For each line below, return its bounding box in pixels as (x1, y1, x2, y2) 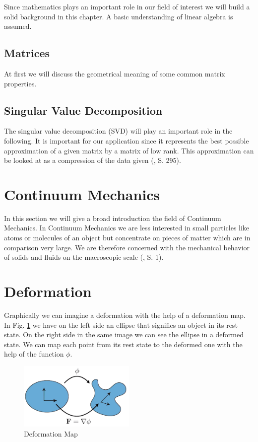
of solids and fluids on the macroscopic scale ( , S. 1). (4, 252, 164, 262)
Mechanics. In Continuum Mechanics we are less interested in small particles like (4, 222, 250, 233)
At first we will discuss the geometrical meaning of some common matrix (4, 68, 225, 78)
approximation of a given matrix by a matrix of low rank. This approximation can (4, 145, 254, 155)
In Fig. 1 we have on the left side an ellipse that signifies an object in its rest (4, 319, 238, 330)
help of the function (4, 349, 64, 359)
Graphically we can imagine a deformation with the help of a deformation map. (4, 309, 246, 320)
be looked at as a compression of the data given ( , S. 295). (4, 155, 181, 165)
